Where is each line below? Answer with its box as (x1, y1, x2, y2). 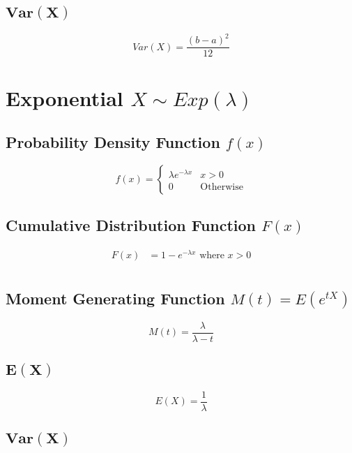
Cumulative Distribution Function (6, 214, 257, 236)
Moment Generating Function (6, 287, 225, 309)
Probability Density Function (6, 131, 220, 153)
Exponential (6, 83, 123, 112)
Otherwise (200, 182, 243, 193)
